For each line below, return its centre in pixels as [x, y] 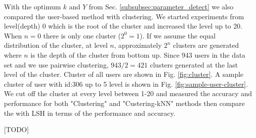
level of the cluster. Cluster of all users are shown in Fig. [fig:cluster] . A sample [124, 74]
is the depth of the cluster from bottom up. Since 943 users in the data [138, 54]
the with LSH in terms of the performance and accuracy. [90, 113]
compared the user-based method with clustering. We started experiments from [124, 16]
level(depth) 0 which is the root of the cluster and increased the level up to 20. [123, 26]
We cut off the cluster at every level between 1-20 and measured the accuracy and [128, 93]
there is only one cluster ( [82, 35]
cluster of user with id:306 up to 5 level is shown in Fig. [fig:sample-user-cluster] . [126, 84]
